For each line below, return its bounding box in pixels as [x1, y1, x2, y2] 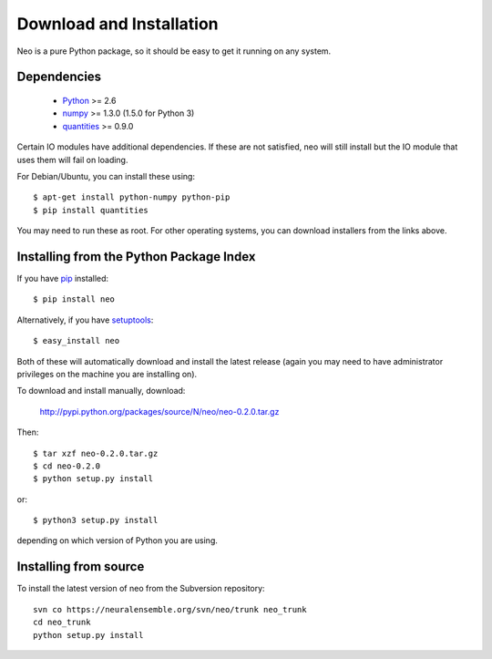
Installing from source [16, 559, 145, 574]
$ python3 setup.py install [33, 515, 159, 526]
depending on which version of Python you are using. [16, 535, 218, 546]
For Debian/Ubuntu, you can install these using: [16, 170, 196, 181]
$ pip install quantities [33, 205, 149, 215]
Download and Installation [16, 14, 219, 34]
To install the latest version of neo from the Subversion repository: [16, 583, 265, 594]
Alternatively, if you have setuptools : [16, 314, 154, 325]
